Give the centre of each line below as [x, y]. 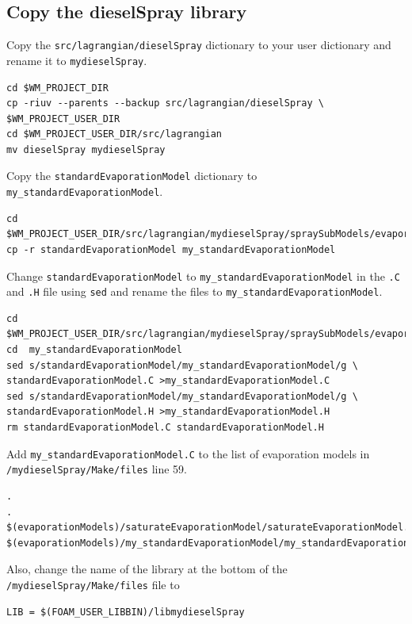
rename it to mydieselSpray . [77, 60]
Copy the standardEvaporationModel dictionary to [132, 176]
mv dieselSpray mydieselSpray [86, 149]
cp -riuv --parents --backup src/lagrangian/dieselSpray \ [165, 103]
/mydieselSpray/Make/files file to [93, 584]
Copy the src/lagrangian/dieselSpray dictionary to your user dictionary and [199, 45]
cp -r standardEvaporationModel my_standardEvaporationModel [171, 249]
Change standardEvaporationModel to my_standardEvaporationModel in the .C [203, 276]
